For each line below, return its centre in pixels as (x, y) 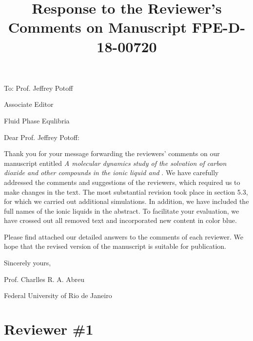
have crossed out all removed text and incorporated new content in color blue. (120, 220)
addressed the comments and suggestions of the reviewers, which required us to (122, 182)
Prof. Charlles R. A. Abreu (44, 279)
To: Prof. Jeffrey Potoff (39, 88)
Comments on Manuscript (97, 27)
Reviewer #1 (49, 329)
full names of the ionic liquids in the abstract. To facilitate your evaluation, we (122, 211)
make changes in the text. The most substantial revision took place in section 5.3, (126, 191)
